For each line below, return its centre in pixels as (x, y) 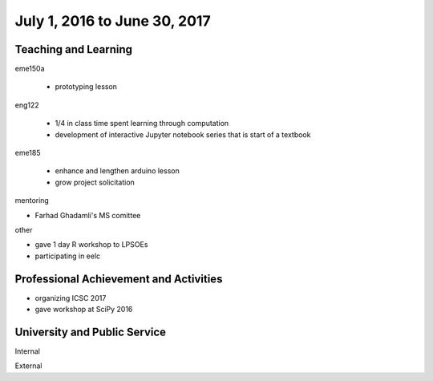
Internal (27, 351)
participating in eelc (68, 256)
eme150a (30, 69)
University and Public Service (91, 332)
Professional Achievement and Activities (119, 279)
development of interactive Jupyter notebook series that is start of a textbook (183, 134)
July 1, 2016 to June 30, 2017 (113, 21)
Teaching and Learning (73, 49)
